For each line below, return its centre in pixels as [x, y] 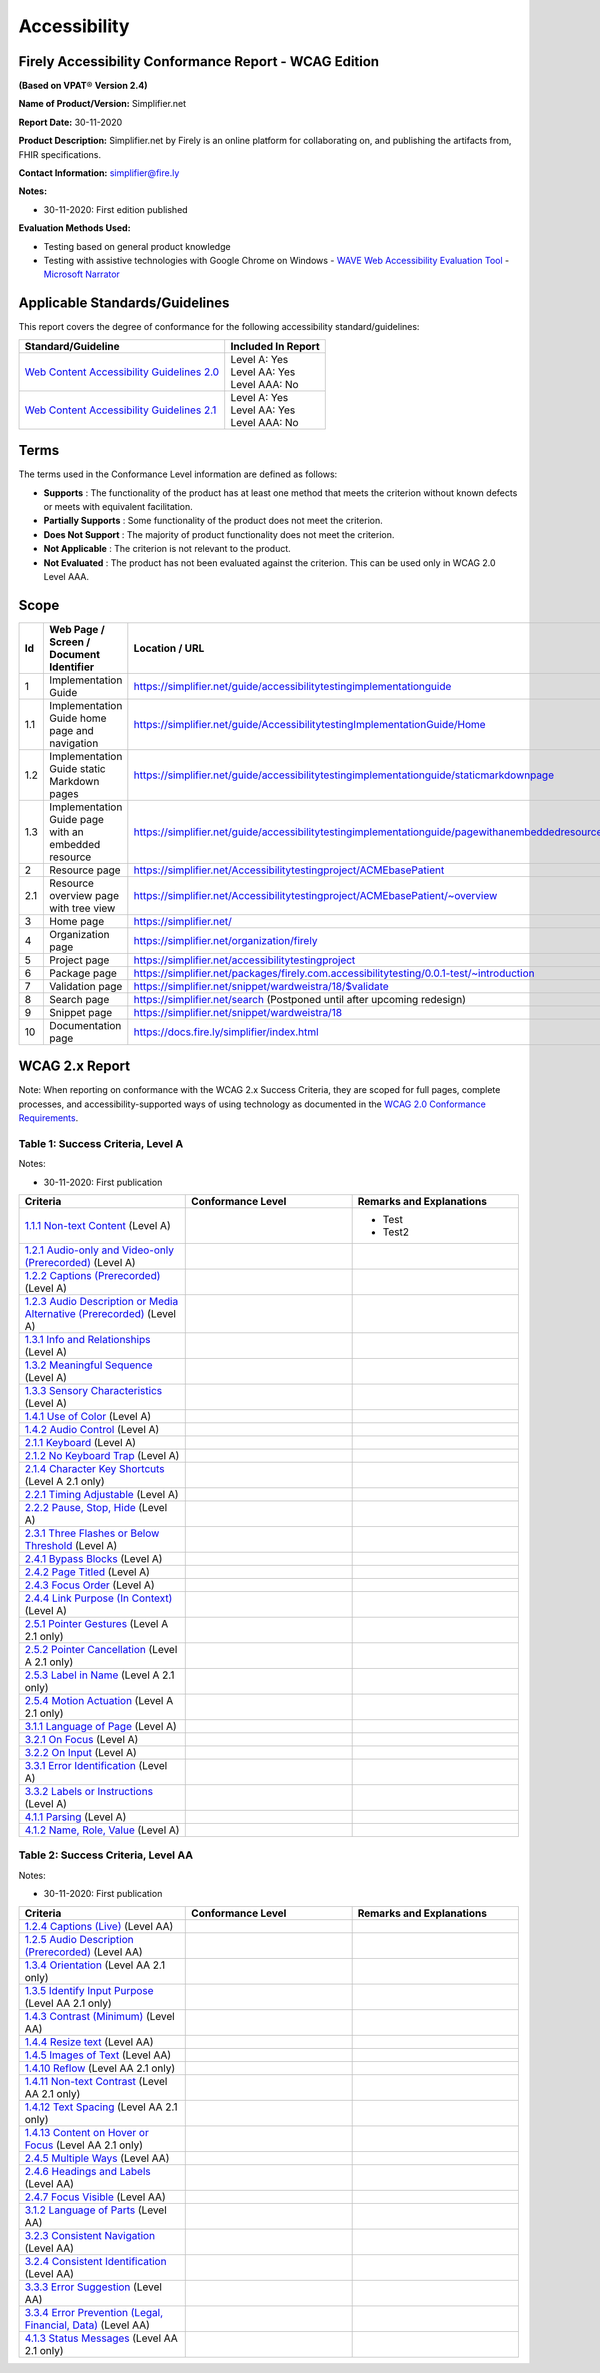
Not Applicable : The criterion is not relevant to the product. [167, 549]
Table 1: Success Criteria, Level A [101, 1143]
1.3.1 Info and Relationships [87, 1340]
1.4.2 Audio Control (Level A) [92, 1430]
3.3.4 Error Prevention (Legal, [94, 2312]
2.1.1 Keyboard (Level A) [80, 1443]
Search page [79, 999]
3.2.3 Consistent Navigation [89, 2235]
